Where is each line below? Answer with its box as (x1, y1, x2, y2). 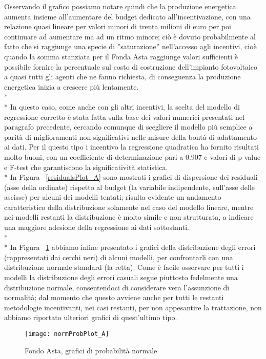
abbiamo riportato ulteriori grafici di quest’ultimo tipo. (4, 312, 177, 323)
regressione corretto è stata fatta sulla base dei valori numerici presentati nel (4, 111, 244, 122)
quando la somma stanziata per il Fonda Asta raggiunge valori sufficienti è (4, 51, 238, 61)
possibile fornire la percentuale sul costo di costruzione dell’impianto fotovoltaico (4, 61, 258, 72)
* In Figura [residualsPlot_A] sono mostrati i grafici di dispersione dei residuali (4, 172, 258, 182)
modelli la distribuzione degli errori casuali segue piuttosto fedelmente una (4, 272, 238, 283)
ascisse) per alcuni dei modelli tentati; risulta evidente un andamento (4, 192, 221, 202)
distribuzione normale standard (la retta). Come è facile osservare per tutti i (4, 262, 244, 272)
